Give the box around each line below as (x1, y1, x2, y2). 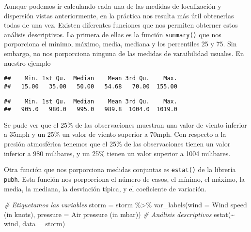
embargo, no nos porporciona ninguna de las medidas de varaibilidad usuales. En (4, 48, 244, 58)
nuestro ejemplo (4, 58, 51, 68)
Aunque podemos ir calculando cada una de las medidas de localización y (4, 1, 221, 11)
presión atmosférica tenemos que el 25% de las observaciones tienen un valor (4, 139, 231, 149)
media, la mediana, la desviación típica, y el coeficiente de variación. (4, 183, 207, 193)
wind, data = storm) (4, 218, 65, 229)
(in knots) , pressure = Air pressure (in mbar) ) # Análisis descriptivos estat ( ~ (4, 209, 235, 219)
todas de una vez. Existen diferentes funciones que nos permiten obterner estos (4, 20, 238, 30)
